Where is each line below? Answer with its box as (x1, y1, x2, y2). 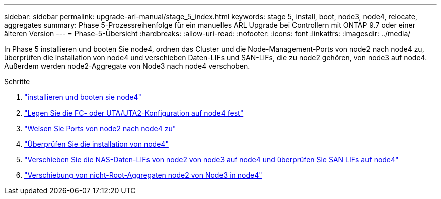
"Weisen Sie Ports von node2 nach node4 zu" (24, 124, 176, 133)
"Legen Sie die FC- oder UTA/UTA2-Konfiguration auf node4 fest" (24, 109, 244, 117)
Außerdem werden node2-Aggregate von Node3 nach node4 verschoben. (4, 62, 250, 70)
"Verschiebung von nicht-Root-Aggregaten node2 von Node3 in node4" (24, 171, 262, 179)
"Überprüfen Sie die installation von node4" (24, 140, 169, 148)
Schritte (4, 77, 30, 86)
